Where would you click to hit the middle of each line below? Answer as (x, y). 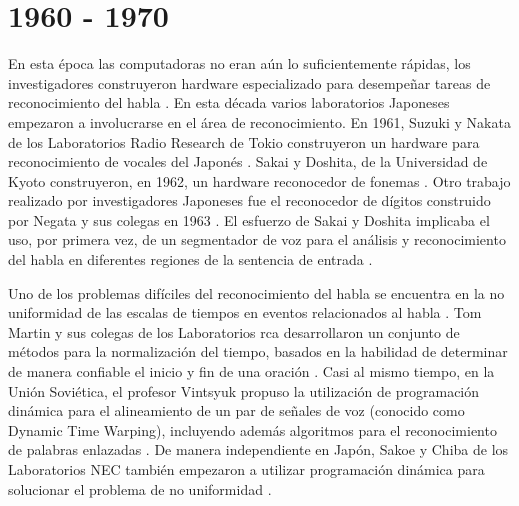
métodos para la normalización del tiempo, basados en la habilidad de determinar (258, 351)
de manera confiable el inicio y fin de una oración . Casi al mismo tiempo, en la (251, 371)
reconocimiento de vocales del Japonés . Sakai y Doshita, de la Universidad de (248, 161)
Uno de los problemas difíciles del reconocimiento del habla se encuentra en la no (256, 292)
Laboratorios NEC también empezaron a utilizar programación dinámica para (246, 469)
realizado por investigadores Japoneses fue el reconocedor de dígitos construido (249, 200)
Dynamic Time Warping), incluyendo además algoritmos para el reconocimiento (252, 429)
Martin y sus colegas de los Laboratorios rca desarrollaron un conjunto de (234, 331)
